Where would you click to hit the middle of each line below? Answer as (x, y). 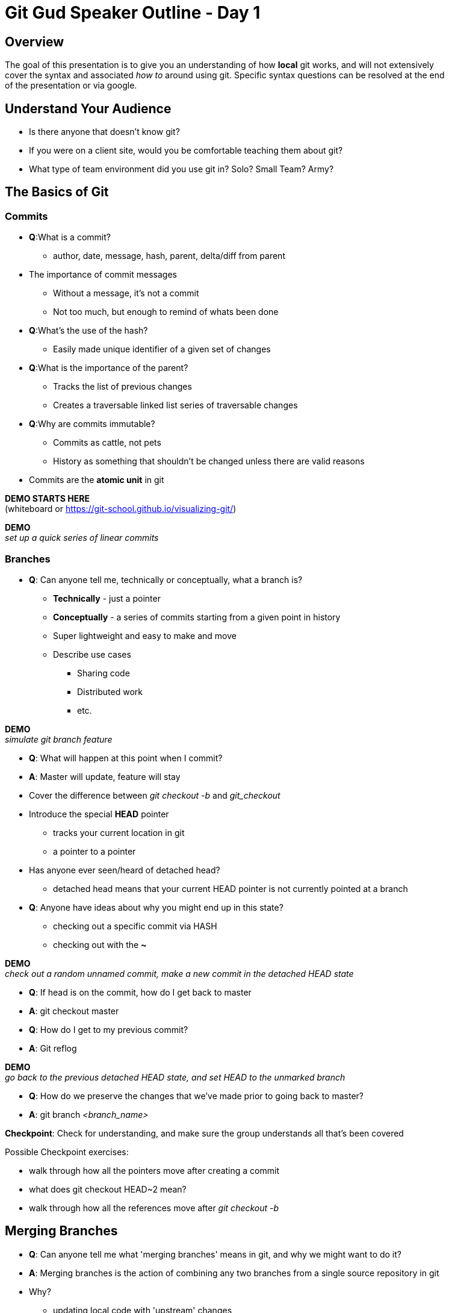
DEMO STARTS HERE (47, 499)
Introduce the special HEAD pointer (99, 814)
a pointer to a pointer (94, 851)
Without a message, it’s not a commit (126, 293)
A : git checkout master (74, 1011)
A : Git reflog (53, 1048)
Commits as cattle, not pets (107, 443)
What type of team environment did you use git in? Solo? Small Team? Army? (181, 169)
